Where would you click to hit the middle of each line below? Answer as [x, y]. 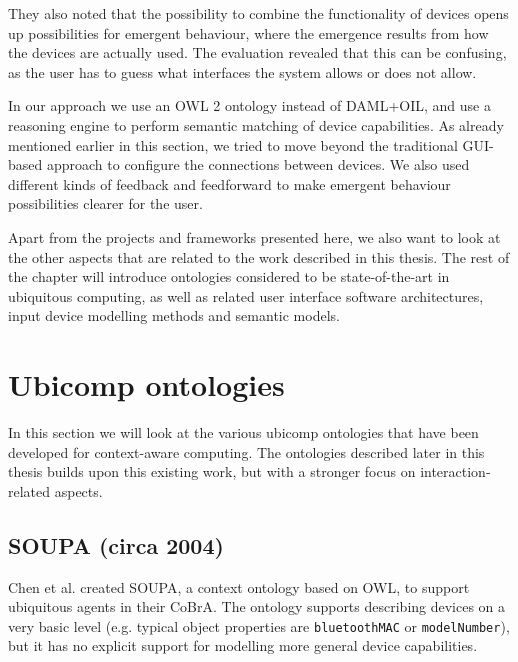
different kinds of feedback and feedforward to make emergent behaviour [229, 183]
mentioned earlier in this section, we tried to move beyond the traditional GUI [249, 144]
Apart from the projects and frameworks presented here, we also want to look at [254, 236]
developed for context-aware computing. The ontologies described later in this [246, 451]
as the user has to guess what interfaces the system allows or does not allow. [242, 71]
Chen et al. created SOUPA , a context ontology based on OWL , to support [239, 586]
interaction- [455, 471]
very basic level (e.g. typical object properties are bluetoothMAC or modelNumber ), [259, 625]
